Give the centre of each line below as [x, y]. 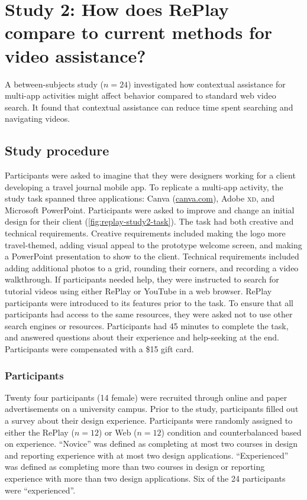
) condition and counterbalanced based [231, 432]
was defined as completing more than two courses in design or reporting [135, 467]
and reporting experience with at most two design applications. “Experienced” [147, 455]
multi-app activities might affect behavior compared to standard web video [140, 95]
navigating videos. [38, 118]
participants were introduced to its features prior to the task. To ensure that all [149, 302]
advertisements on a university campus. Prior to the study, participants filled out [152, 409]
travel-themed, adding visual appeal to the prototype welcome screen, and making [153, 244]
